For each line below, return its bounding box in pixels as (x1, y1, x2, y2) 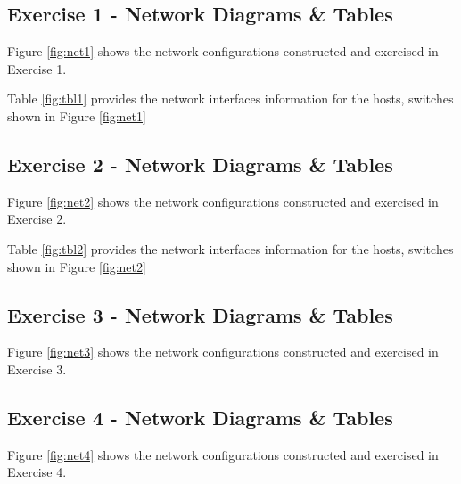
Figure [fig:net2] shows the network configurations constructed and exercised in (7, 192, 439, 210)
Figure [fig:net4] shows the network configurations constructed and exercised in (7, 445, 439, 463)
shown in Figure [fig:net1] (7, 106, 146, 125)
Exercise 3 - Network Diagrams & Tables (7, 300, 393, 328)
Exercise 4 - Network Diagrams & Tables (7, 403, 393, 431)
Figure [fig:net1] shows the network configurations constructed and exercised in (7, 42, 439, 61)
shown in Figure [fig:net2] (7, 257, 146, 275)
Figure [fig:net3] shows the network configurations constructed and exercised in (7, 342, 439, 361)
